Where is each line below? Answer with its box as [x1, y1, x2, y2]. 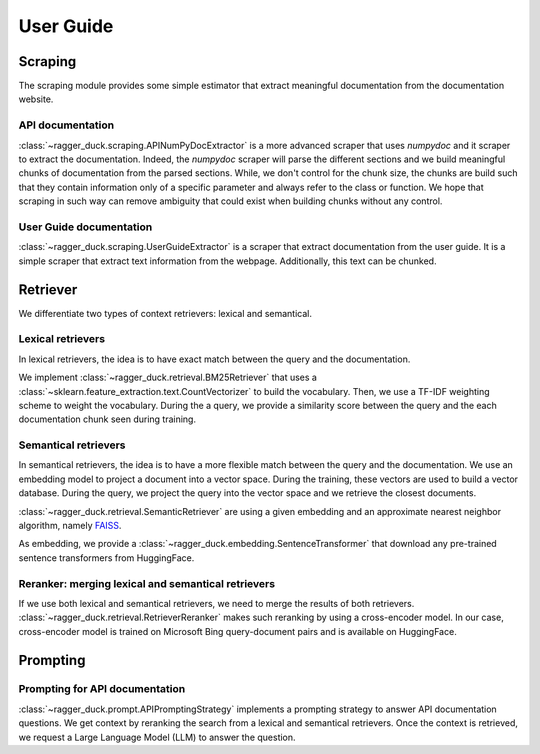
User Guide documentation [18, 220, 153, 234]
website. [18, 93, 54, 105]
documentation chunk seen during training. [18, 413, 197, 425]
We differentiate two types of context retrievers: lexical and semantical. [18, 307, 312, 319]
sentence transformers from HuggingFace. [18, 551, 195, 564]
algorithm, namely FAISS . [18, 520, 122, 531]
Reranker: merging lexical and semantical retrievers [18, 576, 275, 590]
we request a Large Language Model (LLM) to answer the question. [18, 731, 296, 743]
